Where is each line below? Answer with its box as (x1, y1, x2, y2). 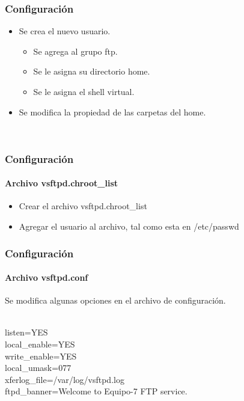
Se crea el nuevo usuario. (19, 25, 111, 37)
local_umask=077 (5, 361, 72, 374)
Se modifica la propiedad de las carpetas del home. (19, 105, 206, 118)
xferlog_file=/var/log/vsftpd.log (5, 373, 124, 385)
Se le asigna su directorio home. (33, 65, 150, 78)
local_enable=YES (5, 338, 75, 350)
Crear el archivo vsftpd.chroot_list (19, 200, 147, 212)
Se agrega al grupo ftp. (33, 44, 118, 57)
